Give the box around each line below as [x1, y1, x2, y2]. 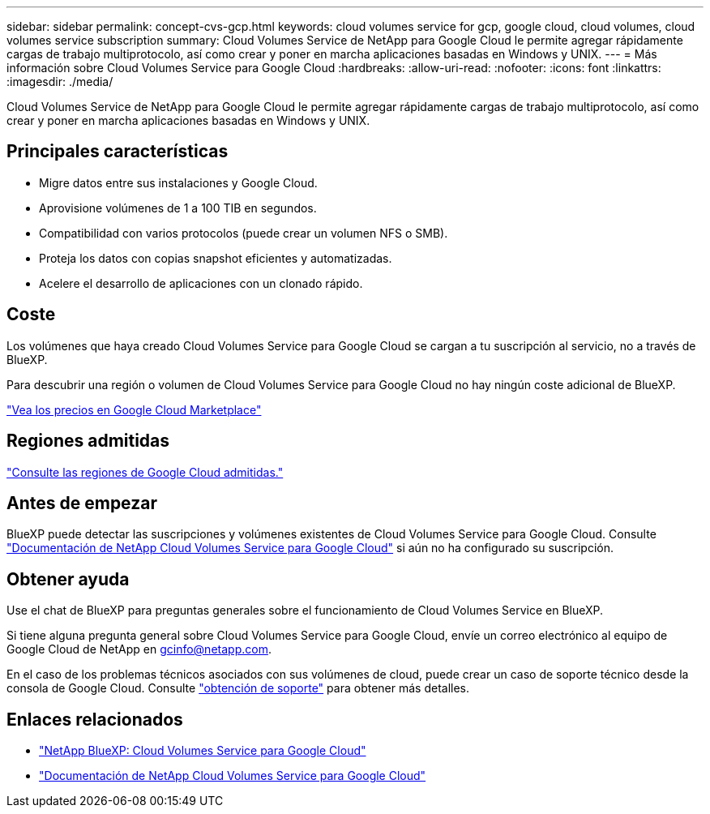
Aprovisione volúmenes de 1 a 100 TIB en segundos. [39, 200, 317, 215]
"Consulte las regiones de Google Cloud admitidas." [6, 465, 284, 479]
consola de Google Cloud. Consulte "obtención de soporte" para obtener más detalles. [6, 681, 470, 696]
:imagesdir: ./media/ [6, 75, 113, 88]
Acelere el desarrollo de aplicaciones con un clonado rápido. [39, 276, 363, 290]
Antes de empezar [6, 492, 157, 513]
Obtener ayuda [6, 568, 130, 589]
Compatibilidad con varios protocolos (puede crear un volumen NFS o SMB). [39, 225, 448, 240]
